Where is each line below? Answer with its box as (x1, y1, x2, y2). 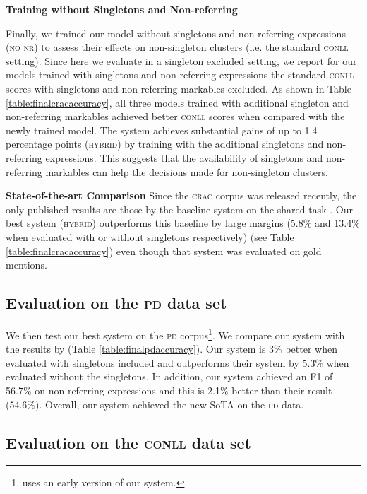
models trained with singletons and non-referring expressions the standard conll (6, 67, 354, 82)
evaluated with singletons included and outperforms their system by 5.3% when (6, 355, 349, 370)
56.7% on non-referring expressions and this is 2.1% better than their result (6, 382, 332, 397)
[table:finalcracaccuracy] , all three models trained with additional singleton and (6, 95, 349, 110)
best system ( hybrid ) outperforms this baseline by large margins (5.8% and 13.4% (6, 216, 360, 230)
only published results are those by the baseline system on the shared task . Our (6, 201, 354, 216)
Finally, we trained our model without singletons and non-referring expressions (6, 25, 346, 40)
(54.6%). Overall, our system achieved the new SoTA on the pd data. (6, 396, 304, 411)
